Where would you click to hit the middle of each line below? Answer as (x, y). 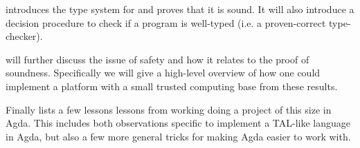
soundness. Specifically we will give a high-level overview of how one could (163, 73)
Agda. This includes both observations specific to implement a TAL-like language (178, 123)
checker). (24, 36)
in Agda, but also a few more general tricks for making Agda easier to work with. (178, 136)
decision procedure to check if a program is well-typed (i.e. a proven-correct (166, 22)
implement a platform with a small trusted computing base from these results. (172, 86)
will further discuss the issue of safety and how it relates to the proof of (157, 59)
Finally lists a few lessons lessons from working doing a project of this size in (169, 109)
